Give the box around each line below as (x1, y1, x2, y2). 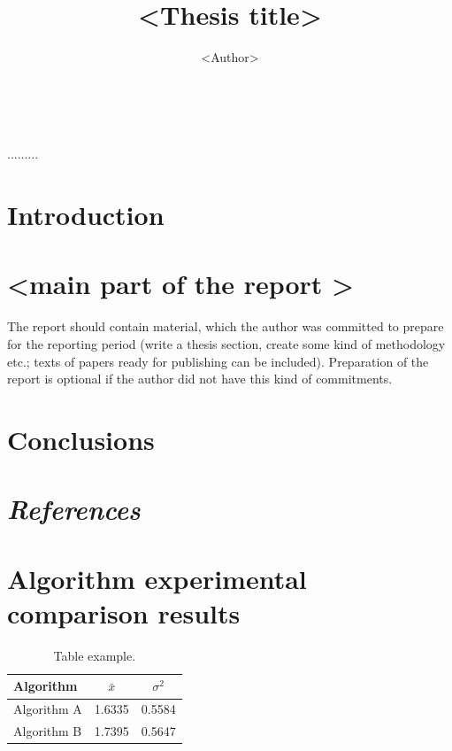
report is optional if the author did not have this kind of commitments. (7, 369, 393, 388)
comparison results (7, 594, 241, 631)
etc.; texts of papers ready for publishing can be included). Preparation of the (7, 352, 429, 370)
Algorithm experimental (7, 560, 307, 596)
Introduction (7, 197, 165, 233)
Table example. (53, 646, 136, 664)
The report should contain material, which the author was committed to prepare (7, 317, 444, 336)
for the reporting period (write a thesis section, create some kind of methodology (7, 335, 446, 352)
